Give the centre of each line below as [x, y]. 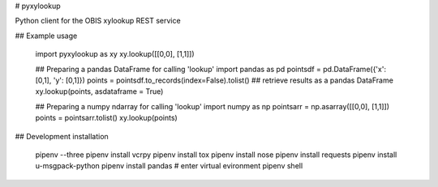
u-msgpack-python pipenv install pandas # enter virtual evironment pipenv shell [169, 166]
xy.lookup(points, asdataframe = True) [99, 91]
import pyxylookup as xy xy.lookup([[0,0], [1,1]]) [115, 54]
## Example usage [46, 36]
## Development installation [62, 136]
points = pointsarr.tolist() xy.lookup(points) [106, 118]
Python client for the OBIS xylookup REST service [98, 21]
